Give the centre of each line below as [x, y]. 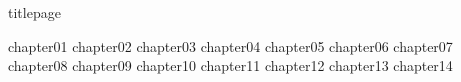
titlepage [34, 12]
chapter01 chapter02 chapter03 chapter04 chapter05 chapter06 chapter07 [230, 45]
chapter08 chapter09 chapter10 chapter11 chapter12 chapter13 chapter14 [230, 65]
